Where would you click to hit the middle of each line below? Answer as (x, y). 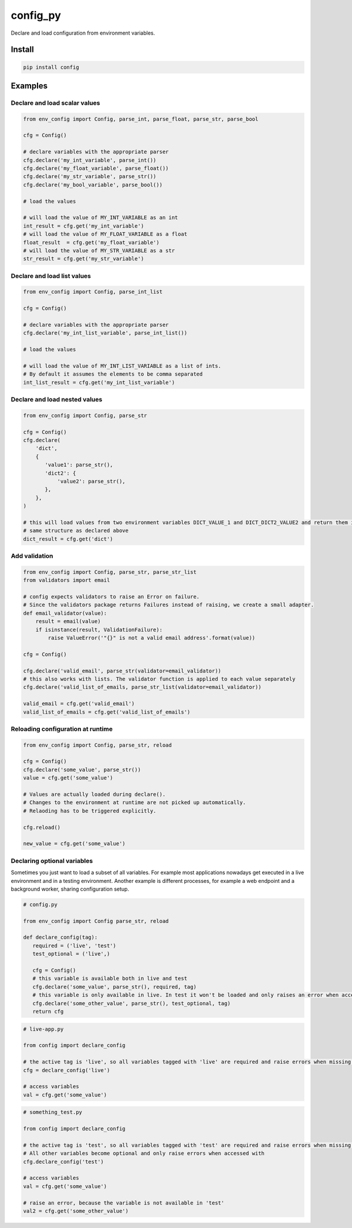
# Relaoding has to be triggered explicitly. (90, 811)
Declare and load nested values (57, 400)
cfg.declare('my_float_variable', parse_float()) (96, 168)
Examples (29, 86)
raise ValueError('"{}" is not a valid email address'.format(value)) (151, 638)
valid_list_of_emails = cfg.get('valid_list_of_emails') (107, 712)
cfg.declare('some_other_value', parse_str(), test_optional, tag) (132, 1003)
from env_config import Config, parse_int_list (93, 292)
